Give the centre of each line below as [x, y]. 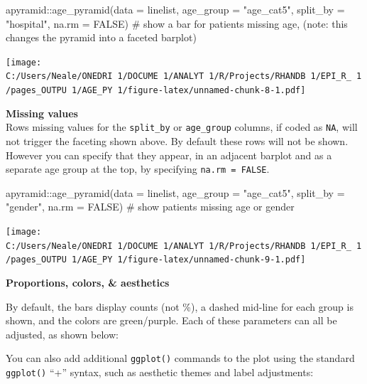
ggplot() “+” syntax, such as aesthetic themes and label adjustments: [160, 372]
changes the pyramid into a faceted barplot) [101, 37]
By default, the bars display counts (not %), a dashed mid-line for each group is [180, 306]
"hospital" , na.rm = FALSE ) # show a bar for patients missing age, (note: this [177, 23]
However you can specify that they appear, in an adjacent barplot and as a [169, 155]
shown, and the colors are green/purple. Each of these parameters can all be [171, 320]
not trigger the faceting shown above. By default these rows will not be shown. [177, 141]
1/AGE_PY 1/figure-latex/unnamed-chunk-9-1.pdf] [189, 260]
